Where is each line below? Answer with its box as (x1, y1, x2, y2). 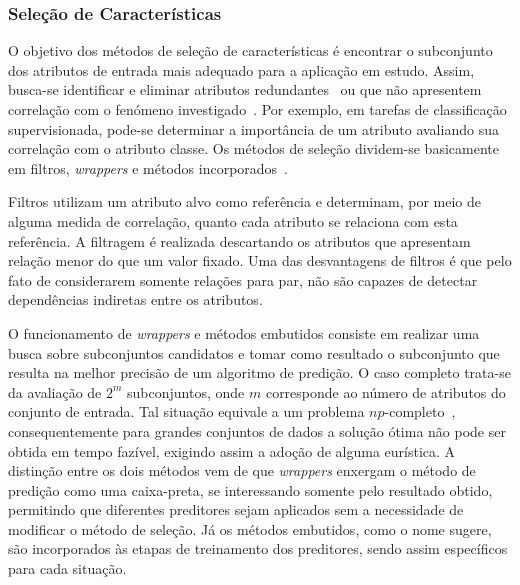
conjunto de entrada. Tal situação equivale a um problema (8, 401, 365, 422)
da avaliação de (8, 381, 102, 402)
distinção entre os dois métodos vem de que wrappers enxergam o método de (8, 460, 476, 481)
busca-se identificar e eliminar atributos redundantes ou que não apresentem (8, 79, 482, 100)
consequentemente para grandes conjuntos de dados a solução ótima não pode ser (8, 420, 506, 441)
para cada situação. (8, 558, 127, 579)
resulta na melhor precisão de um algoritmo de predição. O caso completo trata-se (8, 362, 511, 383)
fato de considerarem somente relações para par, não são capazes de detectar (8, 269, 478, 290)
